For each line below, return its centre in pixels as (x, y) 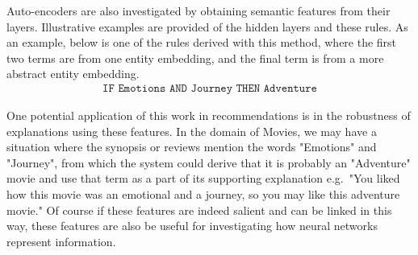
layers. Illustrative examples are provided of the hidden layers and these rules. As (207, 26)
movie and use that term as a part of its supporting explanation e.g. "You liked (203, 178)
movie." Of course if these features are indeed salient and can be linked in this (199, 210)
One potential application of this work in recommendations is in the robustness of (209, 115)
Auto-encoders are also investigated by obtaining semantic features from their (199, 10)
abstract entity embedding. (73, 74)
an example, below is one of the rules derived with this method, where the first (202, 42)
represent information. (61, 241)
